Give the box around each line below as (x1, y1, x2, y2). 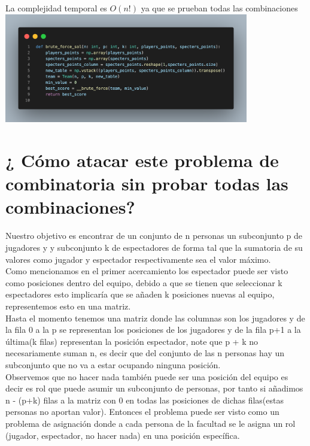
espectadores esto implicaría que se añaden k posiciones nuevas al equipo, (5, 288, 275, 301)
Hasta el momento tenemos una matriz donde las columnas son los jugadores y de (5, 311, 305, 324)
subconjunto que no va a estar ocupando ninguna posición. (5, 358, 221, 371)
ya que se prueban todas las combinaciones (141, 2, 298, 14)
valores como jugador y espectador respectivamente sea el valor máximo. (5, 253, 271, 265)
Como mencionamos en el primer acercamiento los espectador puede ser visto (5, 265, 288, 277)
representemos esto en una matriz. (5, 299, 131, 312)
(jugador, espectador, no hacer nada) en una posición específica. (5, 429, 240, 441)
